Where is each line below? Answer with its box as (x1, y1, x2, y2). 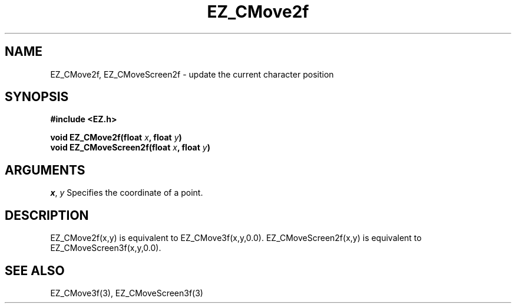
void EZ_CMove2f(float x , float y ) (50, 132, 182, 143)
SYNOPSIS (5, 89, 69, 105)
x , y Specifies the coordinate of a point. (50, 188, 203, 198)
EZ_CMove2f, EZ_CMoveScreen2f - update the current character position (50, 69, 334, 79)
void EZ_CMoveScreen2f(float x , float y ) (50, 142, 210, 153)
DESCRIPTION (5, 207, 89, 223)
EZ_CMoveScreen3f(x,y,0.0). (50, 243, 161, 253)
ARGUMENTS (5, 162, 85, 178)
